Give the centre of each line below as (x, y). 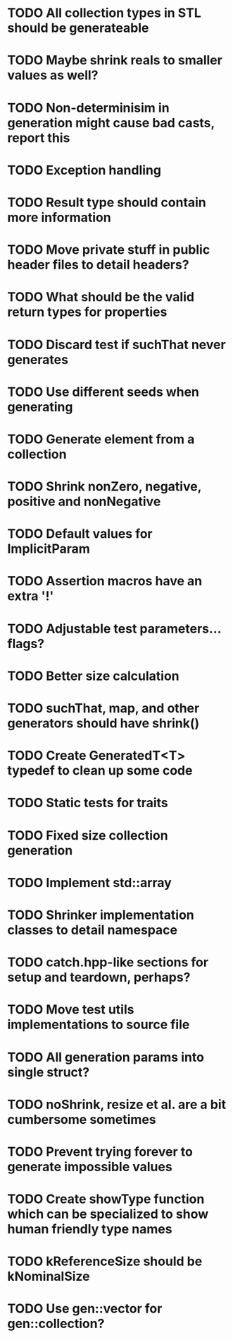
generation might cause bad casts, (111, 123)
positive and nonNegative (84, 501)
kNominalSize (49, 1277)
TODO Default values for (80, 534)
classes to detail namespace (93, 930)
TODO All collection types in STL (105, 13)
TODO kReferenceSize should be (105, 1261)
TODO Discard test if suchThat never (117, 345)
